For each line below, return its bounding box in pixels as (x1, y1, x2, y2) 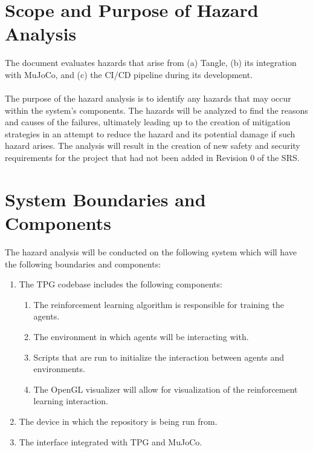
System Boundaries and (5, 186, 206, 211)
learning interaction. (33, 395, 108, 407)
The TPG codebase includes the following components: (19, 278, 222, 290)
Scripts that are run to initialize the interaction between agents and (33, 350, 285, 363)
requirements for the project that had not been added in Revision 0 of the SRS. (5, 151, 300, 164)
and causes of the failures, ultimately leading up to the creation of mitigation (5, 116, 291, 128)
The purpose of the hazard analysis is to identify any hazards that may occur (5, 92, 291, 105)
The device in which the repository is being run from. (19, 414, 218, 427)
